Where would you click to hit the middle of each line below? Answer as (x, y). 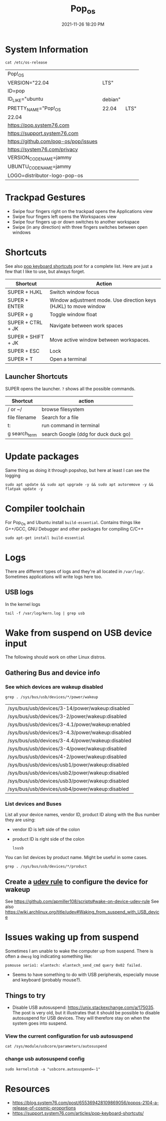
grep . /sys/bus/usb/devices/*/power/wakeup (52, 697)
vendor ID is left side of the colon (46, 830)
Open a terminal (68, 359)
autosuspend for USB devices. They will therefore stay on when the (81, 1018)
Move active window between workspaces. (100, 340)
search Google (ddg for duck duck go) (86, 434)
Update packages (42, 457)
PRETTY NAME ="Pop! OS (34, 108)
